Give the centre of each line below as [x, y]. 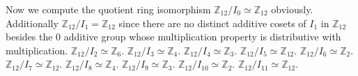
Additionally [32, 23]
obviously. [292, 9]
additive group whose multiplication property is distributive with [202, 37]
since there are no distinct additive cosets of [212, 23]
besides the [29, 37]
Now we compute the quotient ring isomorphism [108, 9]
